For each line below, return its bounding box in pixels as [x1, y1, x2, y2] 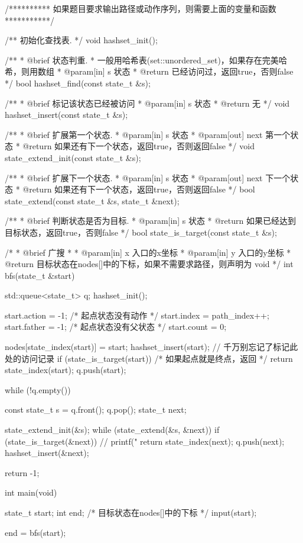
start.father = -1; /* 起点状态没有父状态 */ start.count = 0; [5, 320, 227, 333]
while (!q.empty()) [5, 383, 71, 396]
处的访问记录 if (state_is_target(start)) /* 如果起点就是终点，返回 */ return [5, 352, 293, 364]
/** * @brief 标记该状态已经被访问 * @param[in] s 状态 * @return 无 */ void [5, 97, 290, 109]
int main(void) [5, 486, 57, 499]
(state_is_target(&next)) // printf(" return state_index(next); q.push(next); [5, 435, 285, 447]
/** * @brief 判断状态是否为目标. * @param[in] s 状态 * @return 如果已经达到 [5, 214, 296, 227]
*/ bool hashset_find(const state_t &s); [5, 76, 151, 89]
